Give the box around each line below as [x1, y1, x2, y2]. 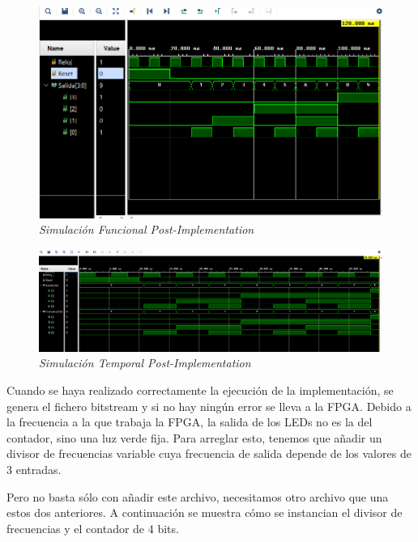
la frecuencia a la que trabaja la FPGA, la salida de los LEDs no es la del [6, 413, 373, 430]
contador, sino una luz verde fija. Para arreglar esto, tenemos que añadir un [6, 429, 382, 446]
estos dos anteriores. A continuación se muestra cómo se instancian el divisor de [6, 504, 403, 521]
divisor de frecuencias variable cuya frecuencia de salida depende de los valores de [6, 445, 412, 462]
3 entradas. [6, 461, 62, 478]
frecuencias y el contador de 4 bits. [6, 519, 179, 536]
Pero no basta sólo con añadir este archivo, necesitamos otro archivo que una [6, 488, 389, 505]
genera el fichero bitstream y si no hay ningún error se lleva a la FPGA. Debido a [6, 397, 412, 414]
